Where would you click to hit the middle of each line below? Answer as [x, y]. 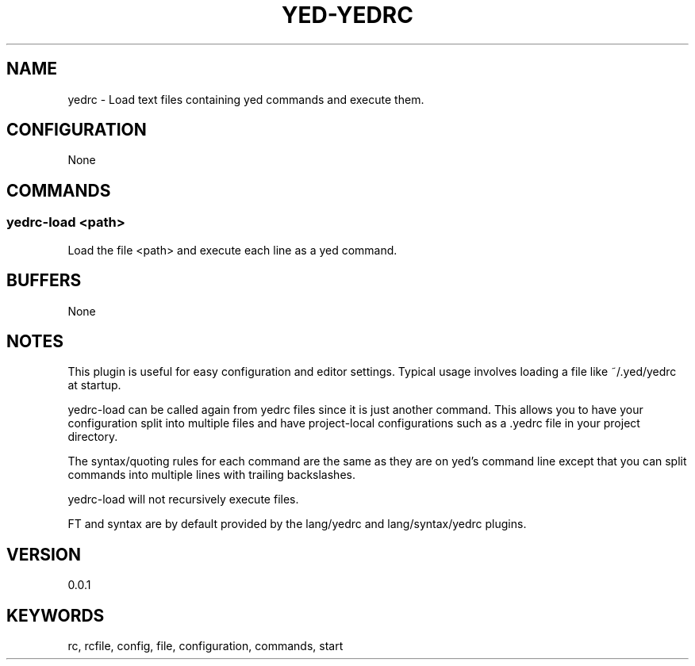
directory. [93, 437]
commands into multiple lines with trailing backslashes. [211, 475]
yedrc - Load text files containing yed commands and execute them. [246, 99]
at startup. [94, 385]
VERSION [44, 554]
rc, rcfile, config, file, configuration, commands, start [205, 646]
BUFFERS [44, 281]
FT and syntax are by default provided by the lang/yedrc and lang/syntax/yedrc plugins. [297, 524]
